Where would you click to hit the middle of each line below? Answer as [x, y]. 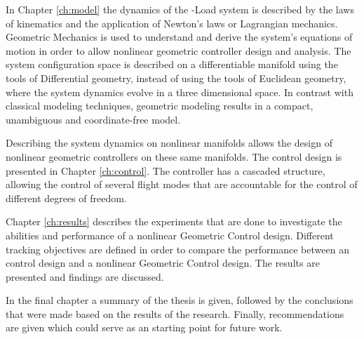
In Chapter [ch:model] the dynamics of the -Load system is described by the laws [180, 9]
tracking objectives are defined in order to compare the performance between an [177, 249]
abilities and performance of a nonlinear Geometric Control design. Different [170, 235]
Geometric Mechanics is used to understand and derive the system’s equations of [179, 37]
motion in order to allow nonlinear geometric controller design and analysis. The [178, 50]
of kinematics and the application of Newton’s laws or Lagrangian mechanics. [172, 23]
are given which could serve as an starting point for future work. [144, 327]
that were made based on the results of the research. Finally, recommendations [175, 313]
